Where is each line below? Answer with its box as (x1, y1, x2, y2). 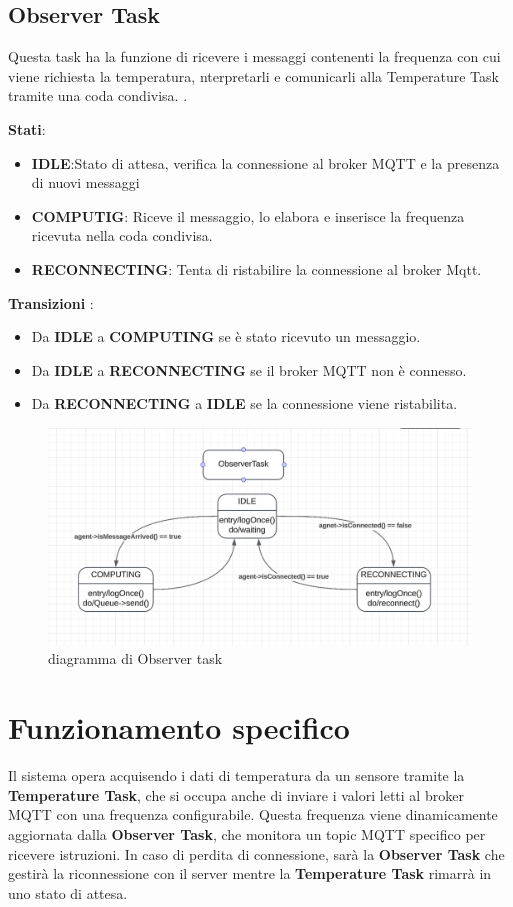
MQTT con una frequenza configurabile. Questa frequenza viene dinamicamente (8, 804, 498, 825)
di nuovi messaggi (31, 172, 140, 193)
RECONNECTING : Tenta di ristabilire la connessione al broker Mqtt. (31, 258, 482, 279)
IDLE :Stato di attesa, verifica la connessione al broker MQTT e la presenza (31, 152, 500, 173)
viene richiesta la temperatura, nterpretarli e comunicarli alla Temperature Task (8, 65, 499, 86)
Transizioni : (8, 292, 94, 313)
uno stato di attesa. (8, 882, 128, 903)
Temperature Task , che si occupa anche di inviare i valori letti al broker (8, 784, 464, 805)
